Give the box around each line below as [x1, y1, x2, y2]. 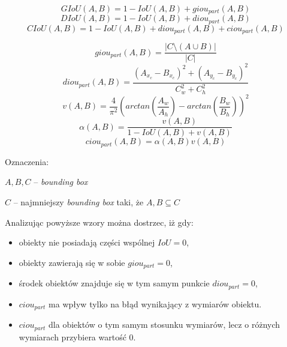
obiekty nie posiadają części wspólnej [19, 236, 155, 249]
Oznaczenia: [5, 155, 49, 167]
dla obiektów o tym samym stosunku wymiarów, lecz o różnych [49, 318, 280, 331]
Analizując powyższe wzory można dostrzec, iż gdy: [5, 216, 194, 228]
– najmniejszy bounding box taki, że [13, 195, 144, 208]
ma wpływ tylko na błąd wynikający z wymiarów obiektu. [49, 297, 262, 310]
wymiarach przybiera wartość [19, 330, 126, 343]
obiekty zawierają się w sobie [19, 256, 125, 268]
